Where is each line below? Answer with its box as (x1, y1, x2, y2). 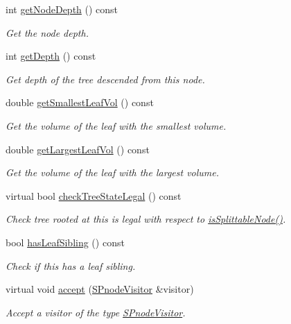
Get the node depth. (6, 25, 89, 40)
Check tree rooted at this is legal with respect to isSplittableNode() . (6, 212, 286, 226)
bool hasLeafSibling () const (6, 235, 125, 249)
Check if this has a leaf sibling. (6, 258, 136, 273)
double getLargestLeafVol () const (6, 142, 150, 156)
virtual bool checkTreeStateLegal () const (6, 188, 182, 203)
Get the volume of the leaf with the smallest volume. (6, 118, 227, 133)
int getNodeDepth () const (6, 2, 118, 16)
